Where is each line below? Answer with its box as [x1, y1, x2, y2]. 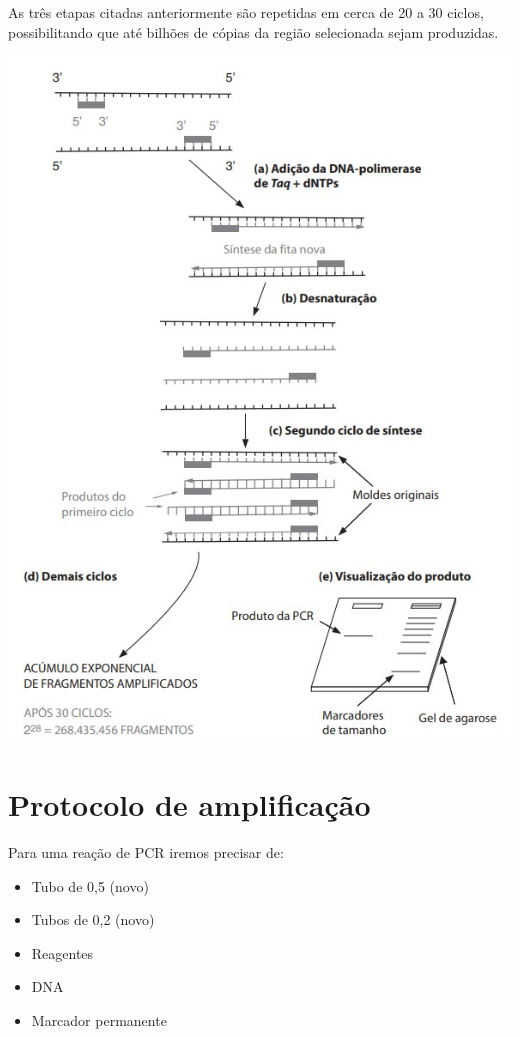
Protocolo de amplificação [8, 784, 371, 825]
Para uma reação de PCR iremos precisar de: [8, 842, 284, 863]
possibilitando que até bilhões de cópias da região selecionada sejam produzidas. [8, 21, 499, 42]
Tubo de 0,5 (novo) [31, 875, 149, 896]
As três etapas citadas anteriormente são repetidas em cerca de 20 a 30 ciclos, [8, 2, 484, 22]
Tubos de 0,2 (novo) [31, 909, 155, 930]
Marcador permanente [31, 1010, 167, 1031]
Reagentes [31, 942, 94, 963]
